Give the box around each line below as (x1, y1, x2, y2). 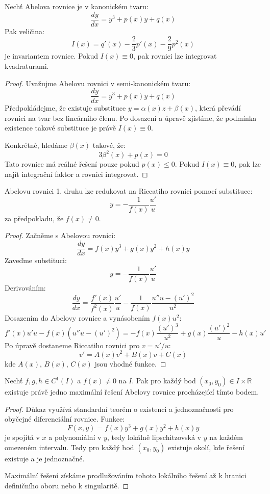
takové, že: (92, 139, 126, 150)
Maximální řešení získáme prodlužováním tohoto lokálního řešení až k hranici (5, 470, 247, 481)
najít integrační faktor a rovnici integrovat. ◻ (5, 168, 148, 179)
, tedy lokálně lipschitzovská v (107, 431, 201, 442)
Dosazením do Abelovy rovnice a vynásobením (5, 313, 150, 323)
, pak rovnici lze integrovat (133, 50, 217, 61)
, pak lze (234, 159, 261, 169)
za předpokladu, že (5, 213, 64, 223)
